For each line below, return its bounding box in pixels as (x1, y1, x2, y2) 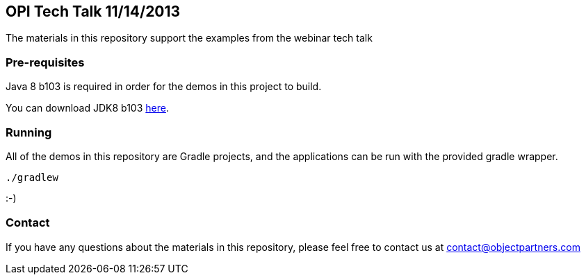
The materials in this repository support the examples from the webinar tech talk (6, 32, 373, 44)
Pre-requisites (6, 55, 85, 69)
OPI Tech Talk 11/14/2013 (6, 3, 181, 20)
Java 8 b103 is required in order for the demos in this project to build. (6, 80, 322, 93)
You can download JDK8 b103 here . (6, 102, 169, 114)
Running (6, 125, 52, 139)
